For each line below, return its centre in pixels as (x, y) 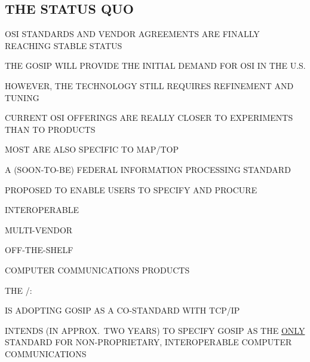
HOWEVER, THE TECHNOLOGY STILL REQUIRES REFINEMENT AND (149, 85)
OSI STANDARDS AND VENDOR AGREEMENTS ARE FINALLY (132, 34)
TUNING (22, 97)
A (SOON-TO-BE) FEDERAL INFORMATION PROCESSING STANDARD (148, 169)
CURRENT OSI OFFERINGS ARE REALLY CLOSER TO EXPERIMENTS (149, 118)
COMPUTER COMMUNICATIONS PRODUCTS (97, 270)
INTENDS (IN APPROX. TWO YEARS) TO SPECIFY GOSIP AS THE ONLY (155, 330)
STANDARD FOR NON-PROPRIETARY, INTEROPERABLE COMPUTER (148, 342)
